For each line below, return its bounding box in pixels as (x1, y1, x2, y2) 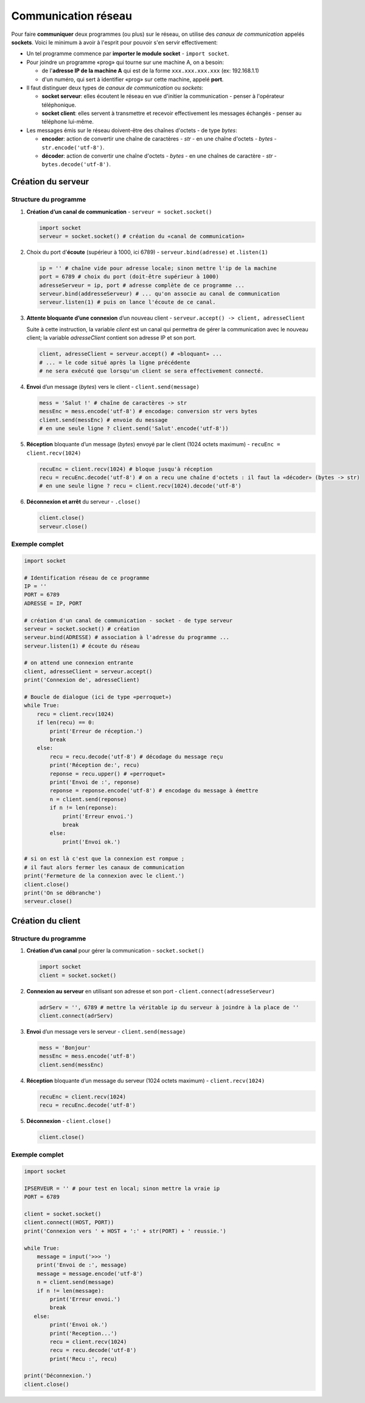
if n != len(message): (36, 1287, 105, 1294)
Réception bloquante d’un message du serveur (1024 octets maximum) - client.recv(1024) (26, 1077, 265, 1084)
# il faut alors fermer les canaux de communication (24, 864, 185, 870)
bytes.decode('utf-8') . (41, 161, 111, 168)
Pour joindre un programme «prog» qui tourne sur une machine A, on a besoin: (26, 58, 224, 66)
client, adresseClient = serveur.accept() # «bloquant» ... (39, 351, 223, 357)
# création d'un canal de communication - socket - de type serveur (24, 617, 233, 624)
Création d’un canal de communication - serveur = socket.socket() (26, 208, 212, 215)
